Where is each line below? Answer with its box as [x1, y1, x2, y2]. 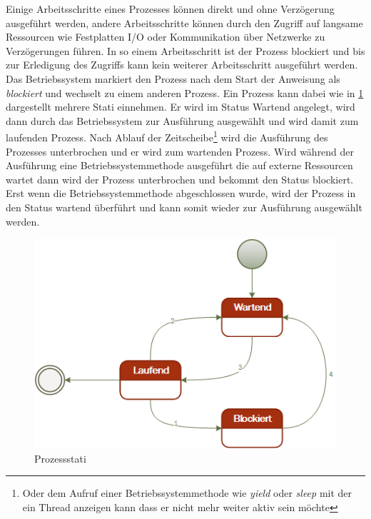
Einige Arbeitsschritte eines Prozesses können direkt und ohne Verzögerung [6, 1, 335, 16]
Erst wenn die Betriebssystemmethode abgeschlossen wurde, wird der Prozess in [6, 186, 356, 201]
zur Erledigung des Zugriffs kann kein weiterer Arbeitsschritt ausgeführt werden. [6, 57, 358, 72]
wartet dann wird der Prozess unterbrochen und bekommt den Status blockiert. [6, 171, 354, 186]
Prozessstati [34, 450, 86, 465]
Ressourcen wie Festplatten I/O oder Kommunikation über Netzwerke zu [6, 29, 325, 44]
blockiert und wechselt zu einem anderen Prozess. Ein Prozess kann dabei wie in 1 [6, 85, 364, 100]
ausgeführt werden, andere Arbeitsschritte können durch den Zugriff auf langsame [6, 15, 363, 30]
